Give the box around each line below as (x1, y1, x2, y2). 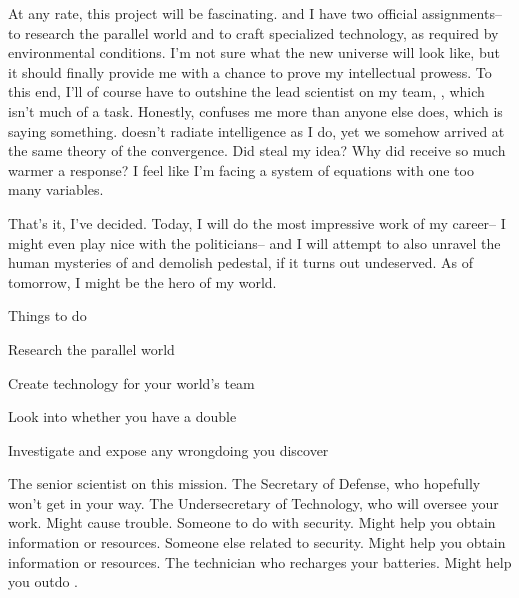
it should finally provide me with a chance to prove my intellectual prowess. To (8, 61, 492, 82)
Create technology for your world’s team (8, 372, 255, 393)
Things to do (8, 305, 87, 326)
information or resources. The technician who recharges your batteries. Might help (8, 551, 512, 572)
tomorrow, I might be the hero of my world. (8, 271, 277, 292)
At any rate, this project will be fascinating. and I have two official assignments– (8, 3, 502, 23)
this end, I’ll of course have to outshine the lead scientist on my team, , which (8, 81, 485, 102)
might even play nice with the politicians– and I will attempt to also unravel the (8, 232, 501, 253)
